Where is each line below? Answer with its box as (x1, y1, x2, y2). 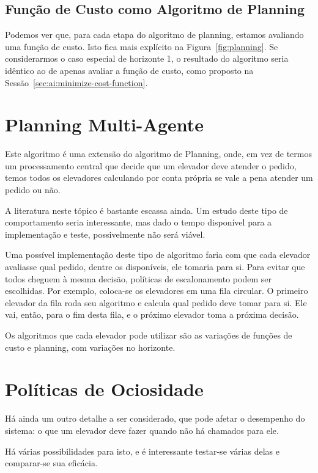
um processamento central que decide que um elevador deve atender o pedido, (5, 159, 297, 172)
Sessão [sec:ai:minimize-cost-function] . (5, 76, 148, 89)
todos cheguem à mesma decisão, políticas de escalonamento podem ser (5, 272, 272, 285)
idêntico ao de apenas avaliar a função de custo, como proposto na (5, 64, 254, 76)
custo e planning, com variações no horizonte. (5, 340, 176, 353)
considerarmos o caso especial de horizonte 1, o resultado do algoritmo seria (5, 52, 289, 65)
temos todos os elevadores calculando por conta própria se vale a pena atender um (5, 171, 313, 184)
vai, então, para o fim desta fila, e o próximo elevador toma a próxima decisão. (5, 308, 299, 321)
